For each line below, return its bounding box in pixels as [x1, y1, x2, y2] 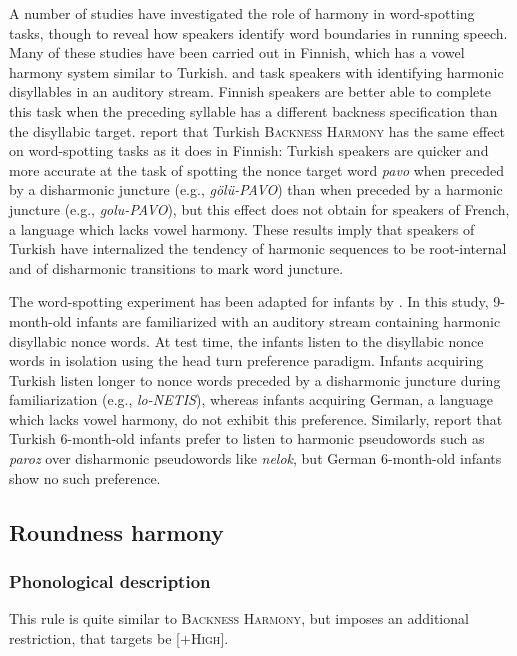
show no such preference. [9, 467, 161, 488]
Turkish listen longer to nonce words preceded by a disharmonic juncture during [9, 369, 501, 390]
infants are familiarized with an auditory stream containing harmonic [76, 310, 501, 331]
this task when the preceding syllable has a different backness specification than [9, 100, 498, 121]
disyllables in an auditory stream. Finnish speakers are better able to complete [9, 81, 491, 102]
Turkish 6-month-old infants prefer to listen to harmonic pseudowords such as [9, 428, 485, 449]
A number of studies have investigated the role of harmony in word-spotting [9, 3, 475, 23]
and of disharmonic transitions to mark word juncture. [9, 257, 344, 278]
